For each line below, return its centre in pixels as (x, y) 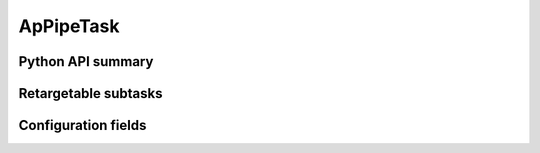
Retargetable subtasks (91, 93)
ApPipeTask (69, 26)
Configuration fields (82, 125)
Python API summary (86, 61)
